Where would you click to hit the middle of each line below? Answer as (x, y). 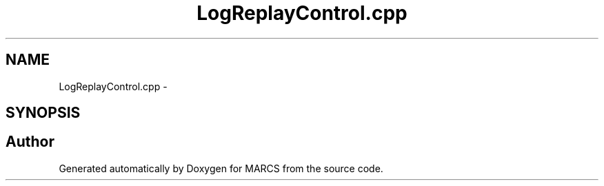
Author (30, 142)
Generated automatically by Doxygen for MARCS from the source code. (221, 168)
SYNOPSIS (43, 113)
